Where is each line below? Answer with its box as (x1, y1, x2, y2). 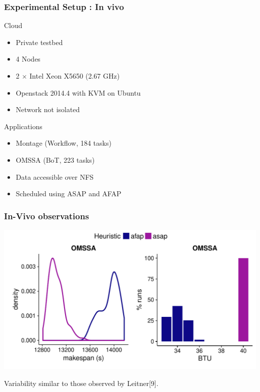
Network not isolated (15, 104, 80, 115)
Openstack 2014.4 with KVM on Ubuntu (15, 87, 141, 98)
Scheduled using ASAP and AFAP (15, 188, 121, 199)
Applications (4, 121, 42, 131)
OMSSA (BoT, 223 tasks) (15, 154, 95, 165)
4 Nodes (15, 54, 40, 64)
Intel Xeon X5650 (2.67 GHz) (29, 71, 120, 81)
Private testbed (15, 37, 63, 47)
